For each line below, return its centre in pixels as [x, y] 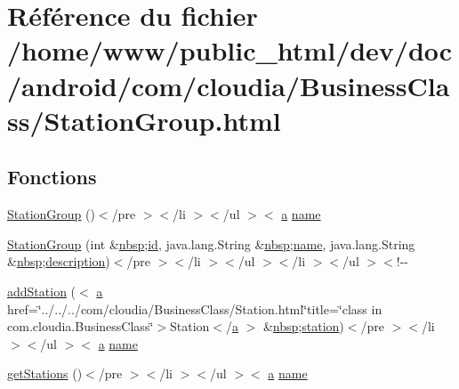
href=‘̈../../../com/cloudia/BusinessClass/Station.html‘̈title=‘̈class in [195, 308]
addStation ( [42, 291]
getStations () [45, 373]
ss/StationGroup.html [144, 120]
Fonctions [52, 177]
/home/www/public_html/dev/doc [230, 50]
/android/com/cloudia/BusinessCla [229, 85]
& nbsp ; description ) [59, 261]
